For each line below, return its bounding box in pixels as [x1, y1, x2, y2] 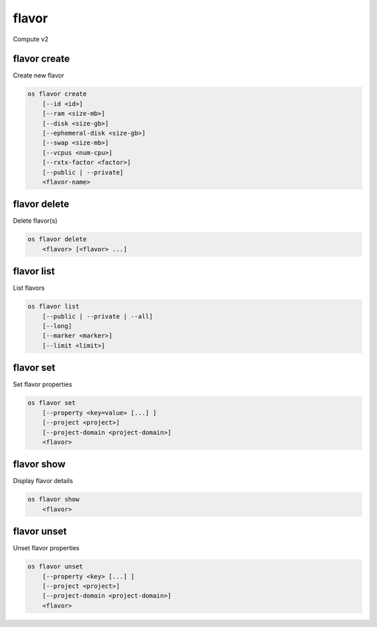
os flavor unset [27, 563, 84, 570]
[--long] [42, 322, 73, 330]
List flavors [13, 283, 45, 293]
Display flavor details [13, 477, 73, 485]
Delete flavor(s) [13, 216, 58, 225]
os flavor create [27, 90, 87, 98]
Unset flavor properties [13, 544, 80, 552]
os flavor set [27, 399, 76, 407]
